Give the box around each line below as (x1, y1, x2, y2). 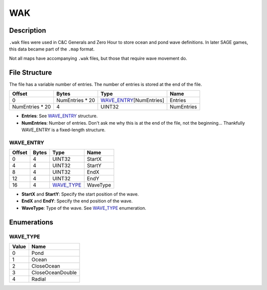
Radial (31, 276, 46, 282)
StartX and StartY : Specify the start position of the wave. (21, 191, 139, 197)
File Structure (9, 68, 52, 77)
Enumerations (9, 218, 54, 226)
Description (9, 26, 46, 35)
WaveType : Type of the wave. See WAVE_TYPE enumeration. (21, 205, 146, 211)
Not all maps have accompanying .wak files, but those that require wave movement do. (9, 55, 187, 61)
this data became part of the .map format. (9, 46, 95, 52)
